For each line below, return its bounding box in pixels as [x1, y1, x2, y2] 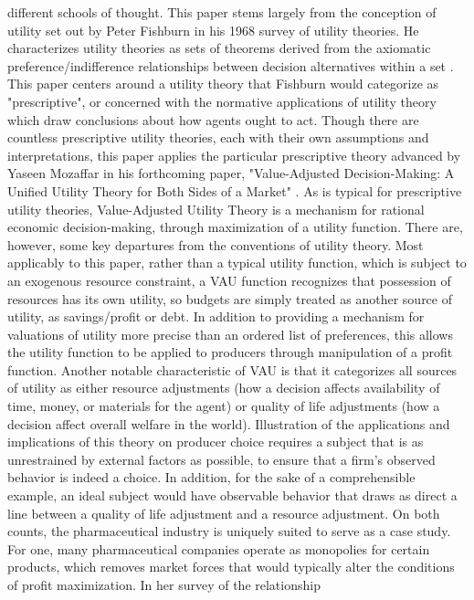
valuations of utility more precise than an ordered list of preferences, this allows [7, 324, 453, 343]
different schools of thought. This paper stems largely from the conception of [7, 3, 437, 21]
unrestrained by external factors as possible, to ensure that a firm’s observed [7, 449, 436, 468]
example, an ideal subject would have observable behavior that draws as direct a [7, 486, 458, 505]
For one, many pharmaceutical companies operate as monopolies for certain [7, 539, 430, 558]
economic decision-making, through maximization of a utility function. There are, [7, 217, 463, 237]
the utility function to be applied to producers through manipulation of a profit [7, 342, 453, 362]
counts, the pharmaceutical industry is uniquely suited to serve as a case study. [7, 521, 451, 541]
